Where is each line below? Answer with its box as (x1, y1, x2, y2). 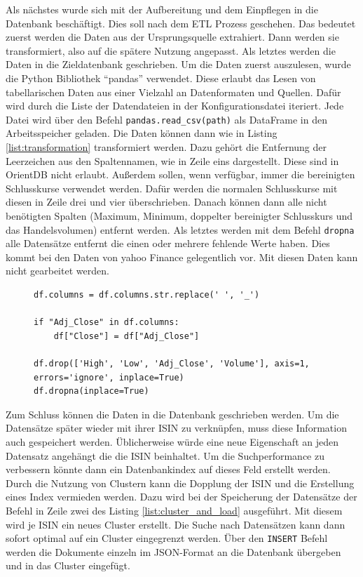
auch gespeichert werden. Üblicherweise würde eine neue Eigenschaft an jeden (6, 434, 338, 449)
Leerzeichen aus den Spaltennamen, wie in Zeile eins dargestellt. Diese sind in (6, 153, 339, 168)
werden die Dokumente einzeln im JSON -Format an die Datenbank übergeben (6, 544, 341, 559)
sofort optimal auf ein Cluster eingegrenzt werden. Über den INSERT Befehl (6, 531, 328, 545)
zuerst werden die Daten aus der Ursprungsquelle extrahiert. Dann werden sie (6, 29, 339, 44)
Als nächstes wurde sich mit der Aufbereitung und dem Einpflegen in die (6, 2, 318, 16)
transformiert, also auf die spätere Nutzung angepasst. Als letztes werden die (6, 43, 336, 58)
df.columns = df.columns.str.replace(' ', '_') (34, 290, 260, 300)
